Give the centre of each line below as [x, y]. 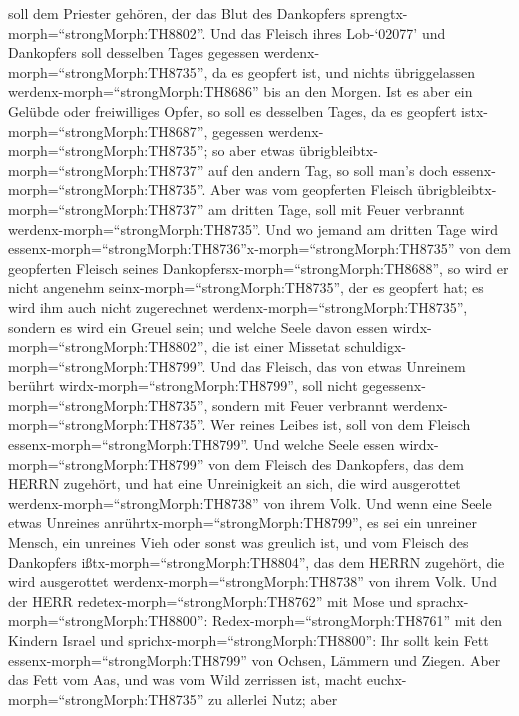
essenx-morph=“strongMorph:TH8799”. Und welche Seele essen [201, 444]
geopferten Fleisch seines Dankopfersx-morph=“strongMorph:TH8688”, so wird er [258, 267]
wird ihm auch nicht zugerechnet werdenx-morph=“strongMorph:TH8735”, [238, 306]
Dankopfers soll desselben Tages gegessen [134, 52]
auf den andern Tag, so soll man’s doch [328, 169]
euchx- [386, 679]
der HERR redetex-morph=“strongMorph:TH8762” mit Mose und [210, 600]
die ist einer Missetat [276, 346]
